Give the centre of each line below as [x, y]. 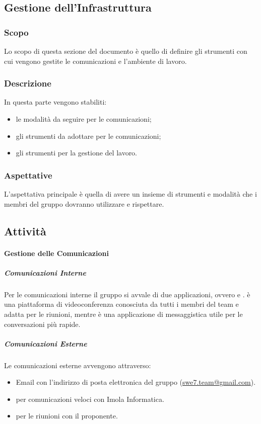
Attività [25, 231]
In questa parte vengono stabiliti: [55, 102]
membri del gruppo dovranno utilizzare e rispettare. [84, 203]
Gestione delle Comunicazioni [56, 253]
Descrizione [28, 83]
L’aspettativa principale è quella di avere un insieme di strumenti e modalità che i [130, 194]
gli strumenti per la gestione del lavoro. [77, 153]
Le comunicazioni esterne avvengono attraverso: [78, 365]
